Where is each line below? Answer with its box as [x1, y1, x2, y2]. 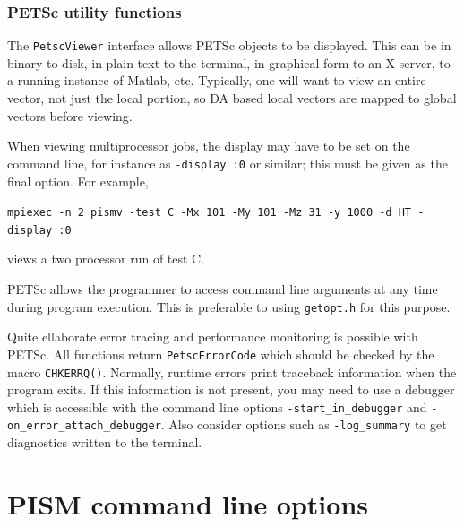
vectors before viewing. [7, 106, 133, 125]
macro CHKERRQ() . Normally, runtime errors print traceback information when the [7, 362, 457, 381]
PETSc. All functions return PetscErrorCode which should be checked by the [7, 344, 434, 363]
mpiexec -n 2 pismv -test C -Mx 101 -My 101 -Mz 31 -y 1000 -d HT [7, 206, 412, 220]
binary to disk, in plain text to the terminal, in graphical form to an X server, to [7, 53, 451, 72]
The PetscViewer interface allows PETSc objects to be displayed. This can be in [7, 36, 451, 55]
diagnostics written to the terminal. [7, 433, 202, 452]
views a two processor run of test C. [7, 249, 205, 268]
